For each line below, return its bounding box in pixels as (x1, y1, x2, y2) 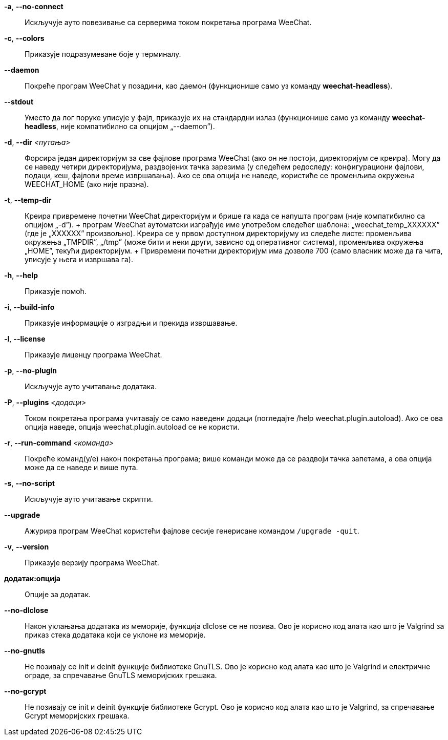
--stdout (4, 97, 34, 106)
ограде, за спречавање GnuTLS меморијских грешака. (25, 671, 217, 680)
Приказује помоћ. (25, 287, 87, 295)
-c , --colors (4, 34, 45, 43)
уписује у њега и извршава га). (25, 255, 133, 264)
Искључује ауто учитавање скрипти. (25, 495, 153, 503)
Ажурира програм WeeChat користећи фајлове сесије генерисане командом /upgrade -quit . (25, 526, 359, 535)
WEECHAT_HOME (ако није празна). (25, 180, 149, 188)
